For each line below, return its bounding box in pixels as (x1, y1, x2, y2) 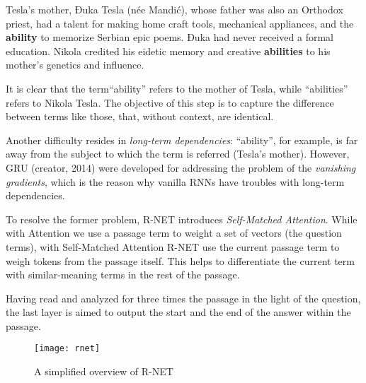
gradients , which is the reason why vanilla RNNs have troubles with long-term (6, 174, 345, 189)
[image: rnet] (34, 343, 101, 354)
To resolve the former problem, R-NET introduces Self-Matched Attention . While (6, 211, 358, 226)
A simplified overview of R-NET (34, 364, 173, 379)
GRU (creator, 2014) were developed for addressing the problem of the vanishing (6, 160, 356, 175)
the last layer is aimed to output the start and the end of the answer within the (6, 305, 351, 319)
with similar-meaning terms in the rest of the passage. (6, 267, 240, 282)
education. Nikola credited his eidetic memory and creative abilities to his (6, 43, 331, 58)
